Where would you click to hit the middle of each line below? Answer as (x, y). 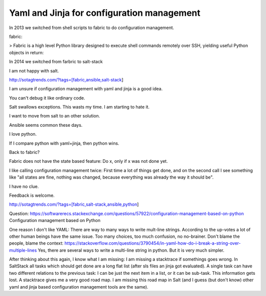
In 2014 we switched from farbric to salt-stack (56, 62)
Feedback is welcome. (32, 195)
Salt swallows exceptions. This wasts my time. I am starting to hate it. (79, 107)
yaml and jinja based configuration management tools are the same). (79, 287)
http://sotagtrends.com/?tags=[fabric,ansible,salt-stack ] (66, 79)
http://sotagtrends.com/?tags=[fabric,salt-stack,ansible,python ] (74, 204)
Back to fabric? (24, 152)
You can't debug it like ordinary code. (47, 98)
